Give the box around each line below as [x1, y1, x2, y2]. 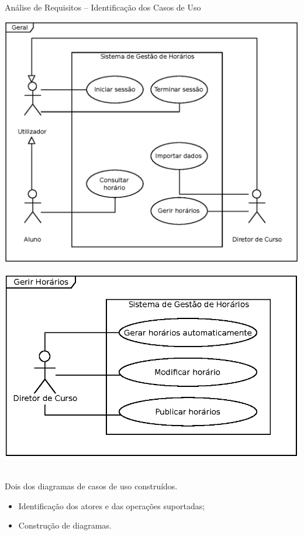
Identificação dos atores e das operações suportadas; [18, 499, 205, 512]
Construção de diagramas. [18, 519, 112, 531]
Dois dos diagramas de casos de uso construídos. [5, 480, 178, 492]
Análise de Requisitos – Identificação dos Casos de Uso [5, 1, 201, 13]
